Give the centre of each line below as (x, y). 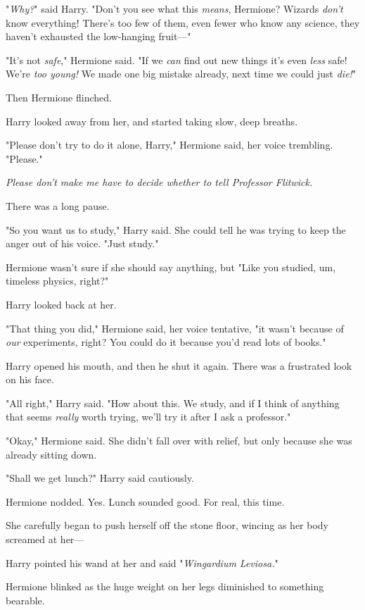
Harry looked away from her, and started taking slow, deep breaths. (152, 121)
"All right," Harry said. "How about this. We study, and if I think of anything (173, 403)
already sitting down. (51, 454)
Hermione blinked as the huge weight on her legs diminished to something (165, 586)
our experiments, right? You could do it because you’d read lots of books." (166, 342)
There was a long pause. (58, 205)
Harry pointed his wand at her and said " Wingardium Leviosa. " (142, 562)
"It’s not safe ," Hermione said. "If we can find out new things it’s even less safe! (177, 60)
